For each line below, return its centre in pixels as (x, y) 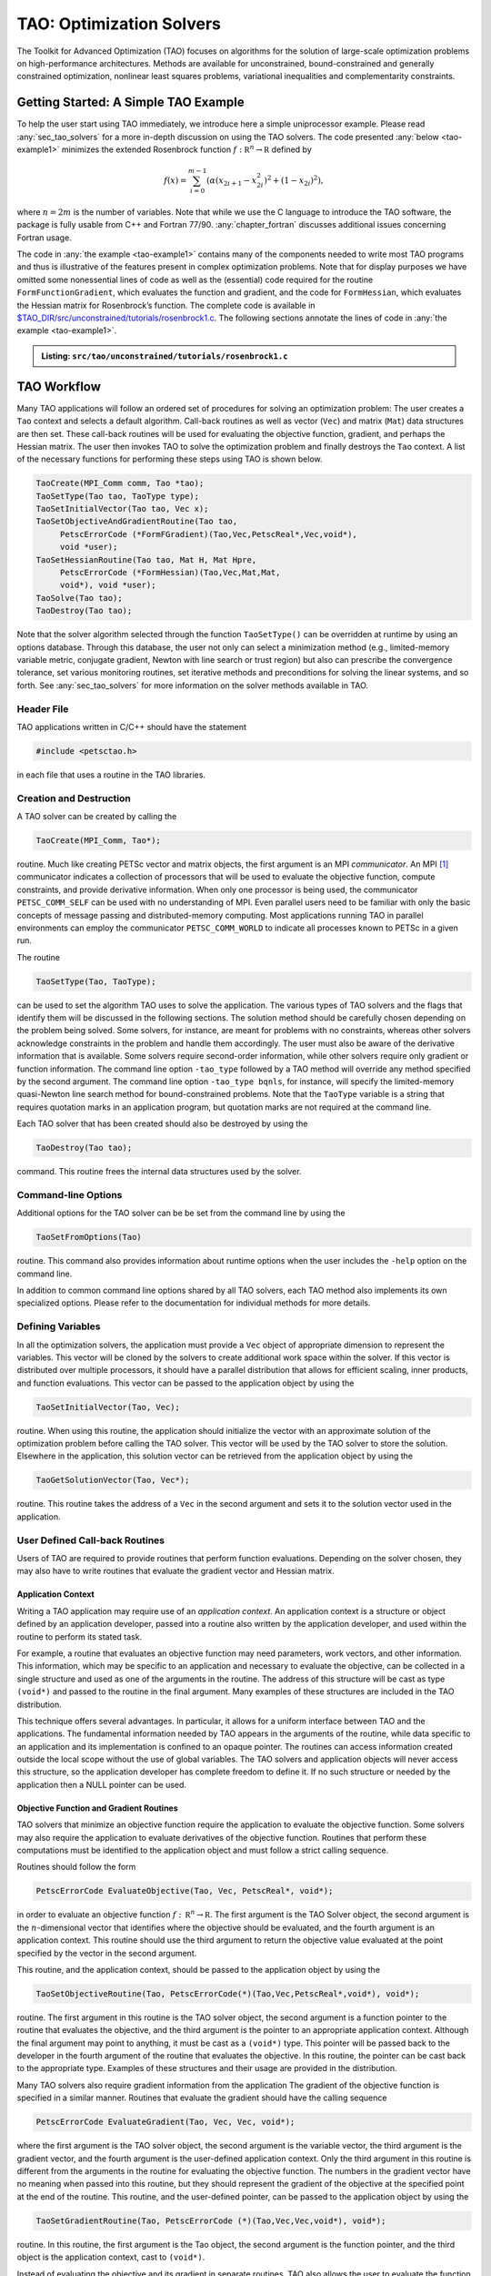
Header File (43, 708)
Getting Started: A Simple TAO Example (130, 102)
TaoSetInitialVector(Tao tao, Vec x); (122, 509)
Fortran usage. (44, 238)
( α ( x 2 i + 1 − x (231, 182)
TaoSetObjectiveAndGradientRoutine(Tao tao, (137, 522)
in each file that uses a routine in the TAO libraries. (111, 775)
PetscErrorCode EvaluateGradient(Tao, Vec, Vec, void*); (165, 2122)
